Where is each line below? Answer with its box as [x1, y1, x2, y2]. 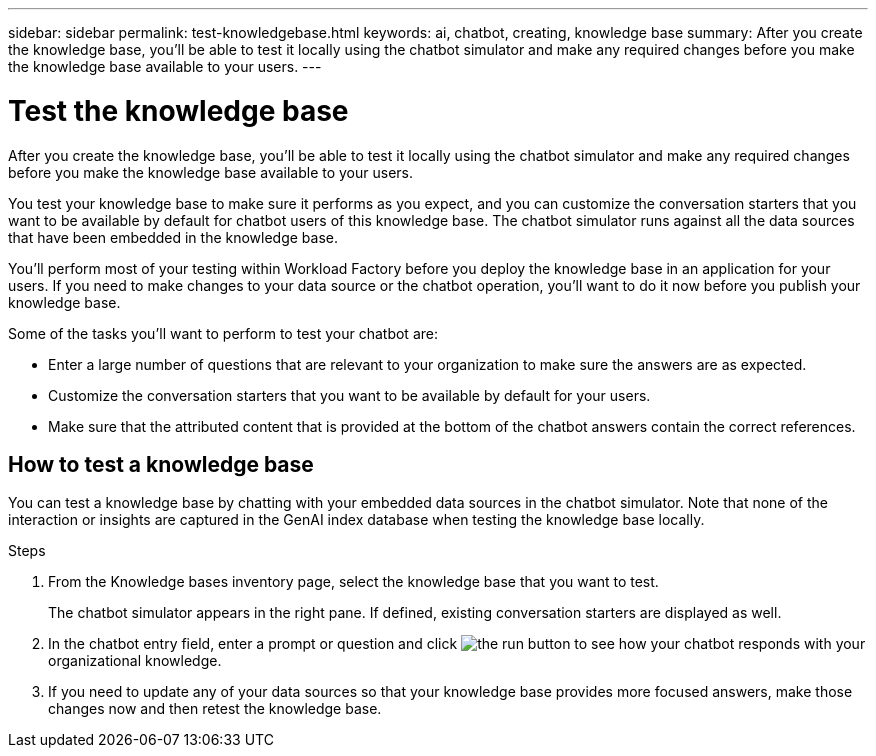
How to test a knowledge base [8, 451, 314, 477]
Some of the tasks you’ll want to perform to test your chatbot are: [8, 324, 438, 342]
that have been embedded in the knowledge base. [8, 228, 339, 246]
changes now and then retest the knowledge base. [48, 700, 382, 718]
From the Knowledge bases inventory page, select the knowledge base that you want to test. [48, 573, 659, 591]
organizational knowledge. [48, 652, 222, 670]
